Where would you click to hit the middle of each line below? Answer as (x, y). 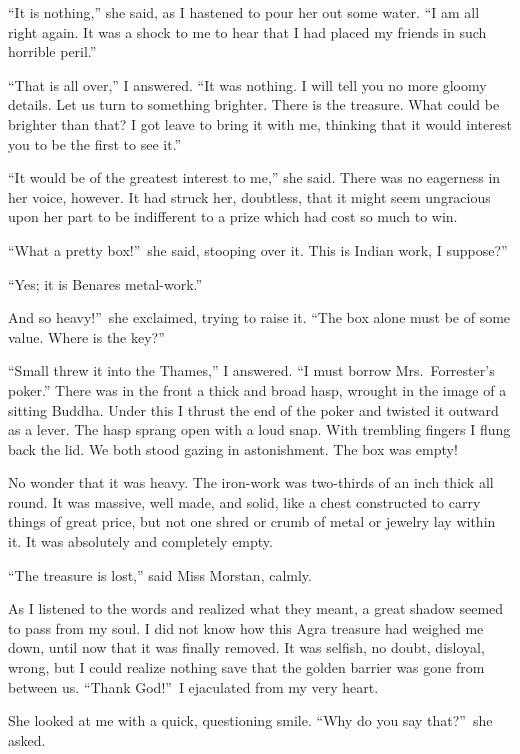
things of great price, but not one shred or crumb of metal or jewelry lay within (252, 521)
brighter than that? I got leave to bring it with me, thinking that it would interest (260, 123)
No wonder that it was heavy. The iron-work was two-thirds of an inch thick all (251, 482)
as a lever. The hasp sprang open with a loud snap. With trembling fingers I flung (259, 429)
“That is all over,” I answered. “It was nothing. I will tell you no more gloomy (247, 84)
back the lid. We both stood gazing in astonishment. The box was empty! (233, 448)
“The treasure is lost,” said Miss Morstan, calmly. (160, 574)
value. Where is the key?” (86, 336)
